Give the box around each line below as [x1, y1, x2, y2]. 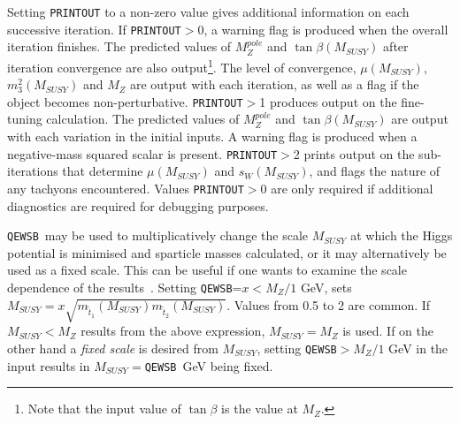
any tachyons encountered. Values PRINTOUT [7, 178, 244, 197]
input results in [7, 356, 90, 375]
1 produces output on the [259, 92, 397, 110]
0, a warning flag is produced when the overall [197, 19, 448, 38]
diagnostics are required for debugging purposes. [7, 196, 269, 215]
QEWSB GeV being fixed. [144, 356, 273, 375]
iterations [7, 162, 58, 180]
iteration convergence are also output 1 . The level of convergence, [7, 55, 356, 76]
